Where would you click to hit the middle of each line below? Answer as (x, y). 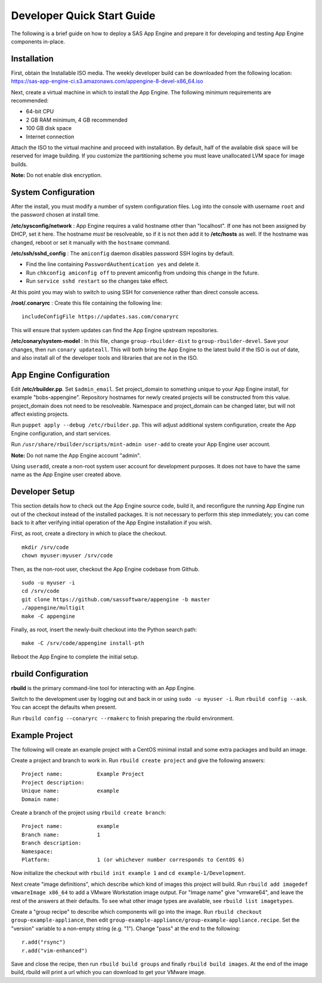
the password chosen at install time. (55, 215)
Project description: (53, 782)
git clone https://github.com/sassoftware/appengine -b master (116, 599)
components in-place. (38, 41)
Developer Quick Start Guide (83, 16)
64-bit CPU (40, 112)
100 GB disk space (49, 128)
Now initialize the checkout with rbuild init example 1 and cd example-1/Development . (128, 873)
